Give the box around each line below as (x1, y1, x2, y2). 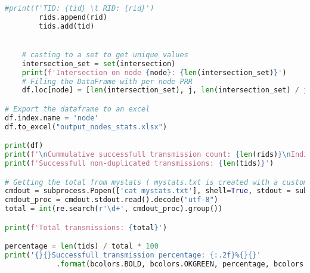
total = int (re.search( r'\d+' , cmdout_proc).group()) (5, 204, 223, 213)
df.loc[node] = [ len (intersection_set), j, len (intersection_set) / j (21, 86, 308, 95)
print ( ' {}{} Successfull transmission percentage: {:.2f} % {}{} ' (5, 251, 261, 260)
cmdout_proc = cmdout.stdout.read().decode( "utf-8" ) (5, 196, 218, 204)
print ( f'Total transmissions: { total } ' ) (5, 223, 168, 232)
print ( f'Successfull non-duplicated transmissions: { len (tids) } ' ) (5, 159, 274, 167)
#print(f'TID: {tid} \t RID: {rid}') (5, 4, 154, 13)
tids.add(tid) (39, 21, 95, 30)
